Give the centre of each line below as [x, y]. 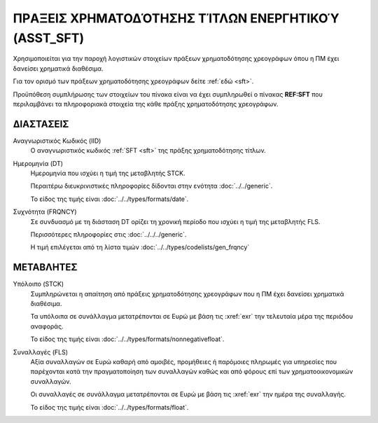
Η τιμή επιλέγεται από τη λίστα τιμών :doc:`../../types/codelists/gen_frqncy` [140, 247]
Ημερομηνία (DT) [38, 163]
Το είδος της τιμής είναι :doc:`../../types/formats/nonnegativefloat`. [127, 339]
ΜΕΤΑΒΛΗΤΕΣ [45, 267]
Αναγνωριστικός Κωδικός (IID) [57, 141]
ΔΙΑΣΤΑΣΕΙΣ [41, 124]
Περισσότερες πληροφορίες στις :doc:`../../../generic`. [108, 234]
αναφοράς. [47, 326]
